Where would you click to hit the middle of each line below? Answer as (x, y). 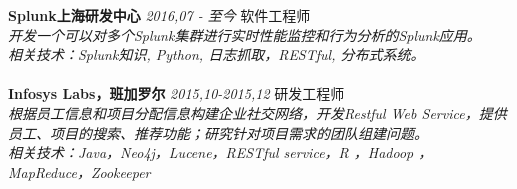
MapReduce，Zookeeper (79, 171)
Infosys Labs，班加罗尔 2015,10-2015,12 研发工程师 (176, 93)
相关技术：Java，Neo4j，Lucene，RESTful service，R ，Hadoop (211, 152)
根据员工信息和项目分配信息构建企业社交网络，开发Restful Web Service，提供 (257, 112)
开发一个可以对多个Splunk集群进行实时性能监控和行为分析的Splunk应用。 (244, 34)
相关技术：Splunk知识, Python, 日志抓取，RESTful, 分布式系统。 (216, 54)
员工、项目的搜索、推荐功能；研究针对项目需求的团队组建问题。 (218, 132)
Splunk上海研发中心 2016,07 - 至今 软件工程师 (159, 15)
